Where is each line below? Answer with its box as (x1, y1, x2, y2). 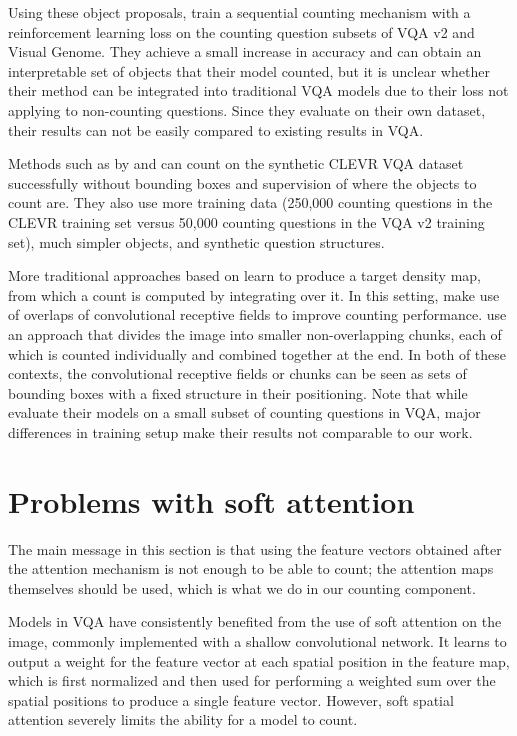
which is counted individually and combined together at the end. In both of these (8, 343, 507, 364)
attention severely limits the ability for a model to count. (8, 709, 358, 730)
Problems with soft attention (8, 480, 415, 521)
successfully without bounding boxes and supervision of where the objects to (8, 172, 477, 193)
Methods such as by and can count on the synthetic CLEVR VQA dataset (8, 153, 464, 174)
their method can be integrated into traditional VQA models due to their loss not (8, 80, 509, 101)
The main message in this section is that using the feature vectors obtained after (8, 538, 502, 559)
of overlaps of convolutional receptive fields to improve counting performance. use (8, 304, 507, 325)
